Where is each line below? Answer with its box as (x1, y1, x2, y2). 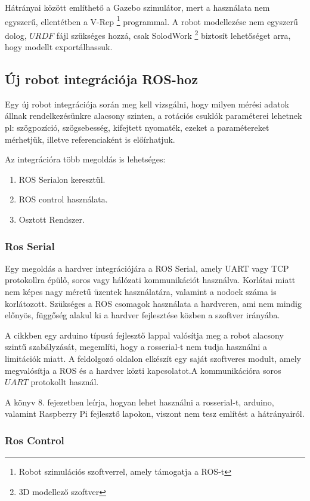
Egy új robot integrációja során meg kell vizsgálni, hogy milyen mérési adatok (5, 97, 289, 110)
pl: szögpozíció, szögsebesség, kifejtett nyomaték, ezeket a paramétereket (5, 121, 269, 134)
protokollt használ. (30, 376, 99, 388)
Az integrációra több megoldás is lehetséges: (5, 153, 166, 165)
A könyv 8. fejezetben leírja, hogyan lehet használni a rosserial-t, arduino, (5, 395, 274, 408)
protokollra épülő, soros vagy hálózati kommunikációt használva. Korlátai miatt (5, 273, 296, 286)
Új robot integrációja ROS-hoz (5, 70, 198, 88)
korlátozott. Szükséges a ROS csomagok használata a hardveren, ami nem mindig (5, 297, 302, 309)
